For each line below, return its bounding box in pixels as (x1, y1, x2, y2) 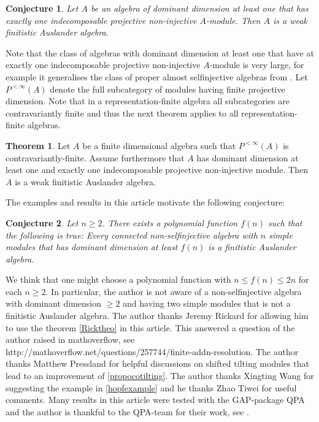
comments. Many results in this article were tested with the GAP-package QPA (6, 393, 305, 406)
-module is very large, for (209, 58, 304, 71)
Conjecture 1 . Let (6, 2, 79, 14)
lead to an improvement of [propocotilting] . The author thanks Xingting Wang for (6, 369, 314, 382)
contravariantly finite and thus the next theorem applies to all (6, 106, 239, 119)
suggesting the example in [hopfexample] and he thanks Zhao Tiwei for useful (6, 381, 297, 394)
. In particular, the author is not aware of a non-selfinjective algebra (45, 285, 302, 297)
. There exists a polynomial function (102, 216, 238, 229)
